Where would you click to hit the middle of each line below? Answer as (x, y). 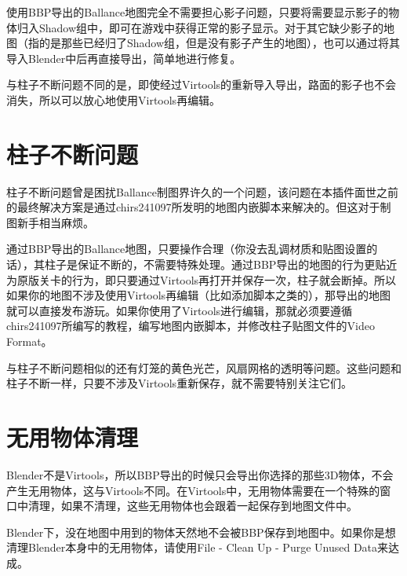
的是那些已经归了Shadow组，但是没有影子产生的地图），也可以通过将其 (220, 43)
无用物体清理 (73, 437)
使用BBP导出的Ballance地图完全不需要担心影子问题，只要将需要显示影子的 (198, 12)
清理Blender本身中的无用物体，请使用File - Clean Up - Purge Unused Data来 (198, 547)
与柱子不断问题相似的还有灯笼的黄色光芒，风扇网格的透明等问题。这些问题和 (204, 367)
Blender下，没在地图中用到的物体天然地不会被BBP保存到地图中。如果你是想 (201, 532)
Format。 (29, 341)
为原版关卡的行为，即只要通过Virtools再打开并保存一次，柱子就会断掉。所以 (202, 279)
